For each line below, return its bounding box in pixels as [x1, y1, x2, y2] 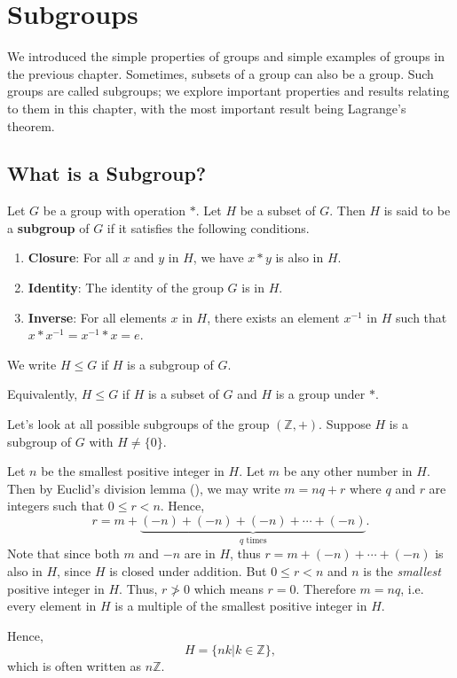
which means [193, 579, 264, 597]
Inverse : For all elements [28, 308, 167, 326]
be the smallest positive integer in [41, 462, 225, 480]
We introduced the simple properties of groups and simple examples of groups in [7, 47, 445, 66]
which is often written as [7, 657, 142, 675]
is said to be [383, 201, 451, 220]
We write [7, 355, 57, 373]
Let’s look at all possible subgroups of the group [7, 415, 270, 433]
